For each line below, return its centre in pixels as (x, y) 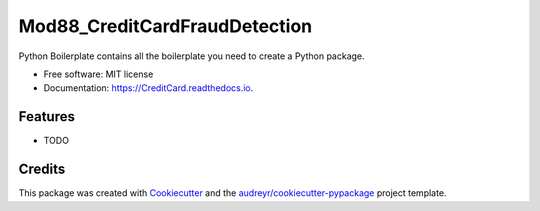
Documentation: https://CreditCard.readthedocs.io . (148, 88)
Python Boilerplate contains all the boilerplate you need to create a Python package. (191, 56)
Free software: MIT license (98, 74)
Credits (42, 169)
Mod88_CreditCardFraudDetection (165, 26)
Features (46, 116)
